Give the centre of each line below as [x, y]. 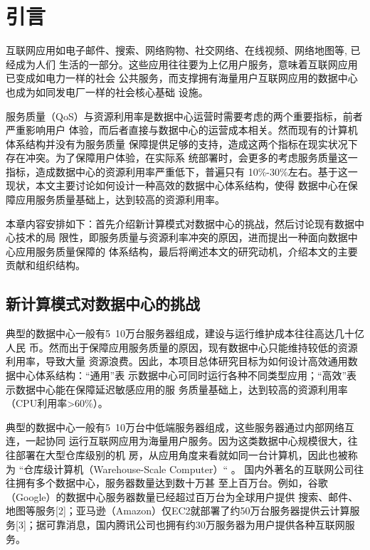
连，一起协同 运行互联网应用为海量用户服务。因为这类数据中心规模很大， [177, 441]
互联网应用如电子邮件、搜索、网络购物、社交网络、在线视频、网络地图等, [176, 50]
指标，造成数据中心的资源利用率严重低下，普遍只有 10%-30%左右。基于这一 [182, 171]
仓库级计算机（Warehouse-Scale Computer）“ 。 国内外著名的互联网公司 [189, 469]
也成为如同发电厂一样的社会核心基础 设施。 [107, 91]
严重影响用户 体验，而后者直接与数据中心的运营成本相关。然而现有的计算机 [182, 130]
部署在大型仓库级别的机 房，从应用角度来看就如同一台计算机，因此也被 [181, 454]
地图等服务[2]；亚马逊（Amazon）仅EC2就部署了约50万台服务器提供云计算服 [183, 511]
